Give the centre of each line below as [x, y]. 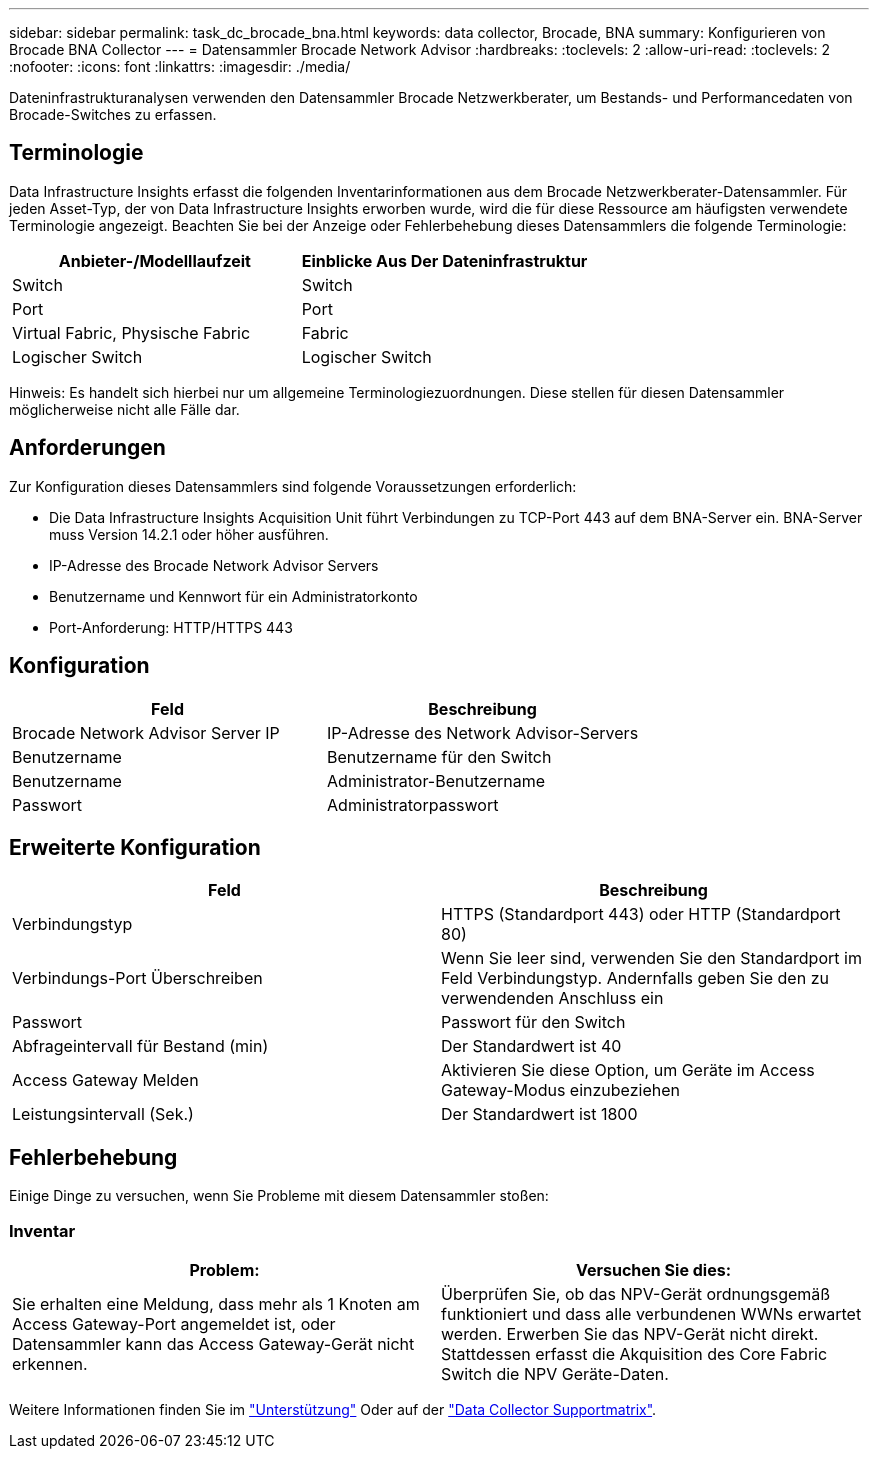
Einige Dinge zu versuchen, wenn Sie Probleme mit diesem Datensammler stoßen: [279, 1196]
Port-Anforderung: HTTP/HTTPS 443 [171, 627]
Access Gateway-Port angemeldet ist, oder [174, 1323]
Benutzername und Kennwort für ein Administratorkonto [233, 596]
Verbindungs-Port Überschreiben [137, 978]
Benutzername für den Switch [439, 756]
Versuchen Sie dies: [653, 1269]
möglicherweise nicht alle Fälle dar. [124, 409]
